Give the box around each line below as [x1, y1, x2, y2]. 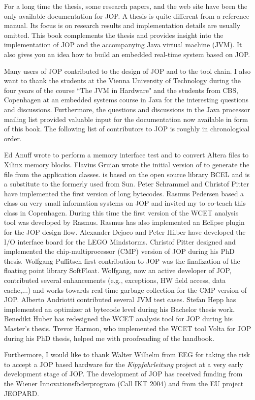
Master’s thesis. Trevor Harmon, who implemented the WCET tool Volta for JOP [4, 323, 251, 333]
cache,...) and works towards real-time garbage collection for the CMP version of [4, 284, 247, 295]
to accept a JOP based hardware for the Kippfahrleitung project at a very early [4, 359, 243, 369]
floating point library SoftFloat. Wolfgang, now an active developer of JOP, [4, 265, 232, 276]
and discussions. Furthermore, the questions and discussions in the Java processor [4, 104, 251, 114]
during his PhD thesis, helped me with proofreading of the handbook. [4, 333, 215, 343]
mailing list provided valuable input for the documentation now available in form [4, 114, 248, 124]
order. [4, 133, 22, 143]
